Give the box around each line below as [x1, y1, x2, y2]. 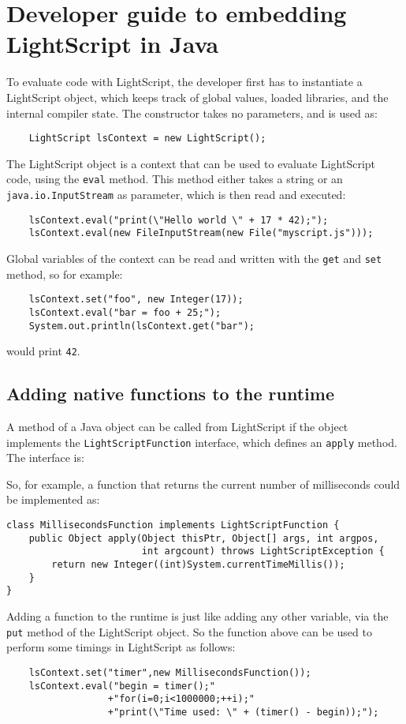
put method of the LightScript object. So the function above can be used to [6, 623, 372, 640]
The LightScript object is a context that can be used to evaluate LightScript [6, 155, 376, 171]
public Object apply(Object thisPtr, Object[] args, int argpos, [28, 532, 379, 544]
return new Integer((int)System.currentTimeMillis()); [51, 559, 345, 571]
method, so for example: [6, 265, 123, 282]
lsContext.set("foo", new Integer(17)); [28, 294, 244, 306]
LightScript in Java [6, 28, 219, 60]
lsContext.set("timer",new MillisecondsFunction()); [28, 666, 311, 678]
